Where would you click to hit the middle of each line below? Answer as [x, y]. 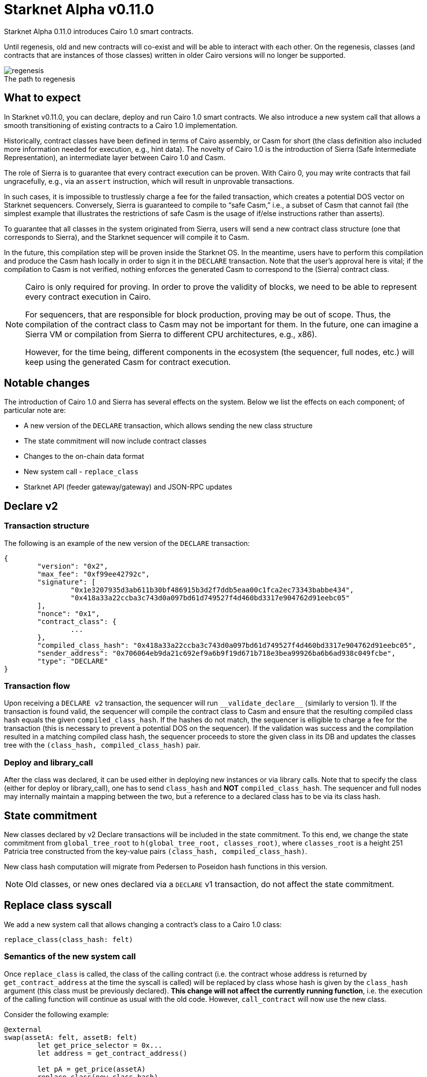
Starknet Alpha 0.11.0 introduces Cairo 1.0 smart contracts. [99, 31]
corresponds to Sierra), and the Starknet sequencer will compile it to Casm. [127, 237]
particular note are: [35, 410]
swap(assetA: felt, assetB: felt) [71, 1037]
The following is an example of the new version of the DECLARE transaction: [127, 543]
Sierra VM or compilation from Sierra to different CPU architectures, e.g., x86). [171, 334]
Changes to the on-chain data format [84, 456]
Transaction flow [37, 686]
